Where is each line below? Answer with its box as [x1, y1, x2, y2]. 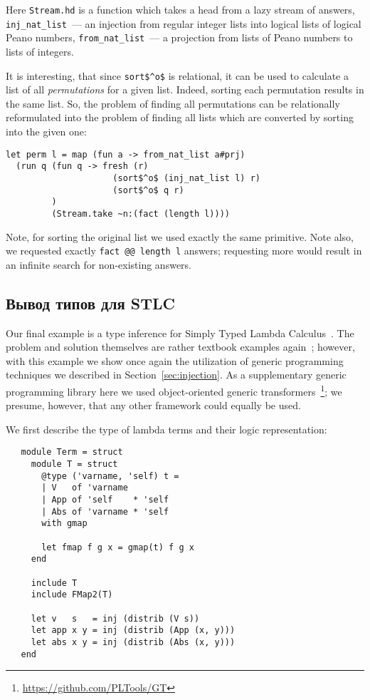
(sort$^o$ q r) [112, 185, 184, 195]
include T [31, 577, 78, 588]
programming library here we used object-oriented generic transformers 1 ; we [6, 381, 342, 398]
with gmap [41, 518, 88, 529]
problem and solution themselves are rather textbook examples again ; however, [6, 339, 355, 354]
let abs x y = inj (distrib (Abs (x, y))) [31, 637, 236, 647]
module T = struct [31, 459, 118, 470]
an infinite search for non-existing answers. [6, 257, 191, 272]
